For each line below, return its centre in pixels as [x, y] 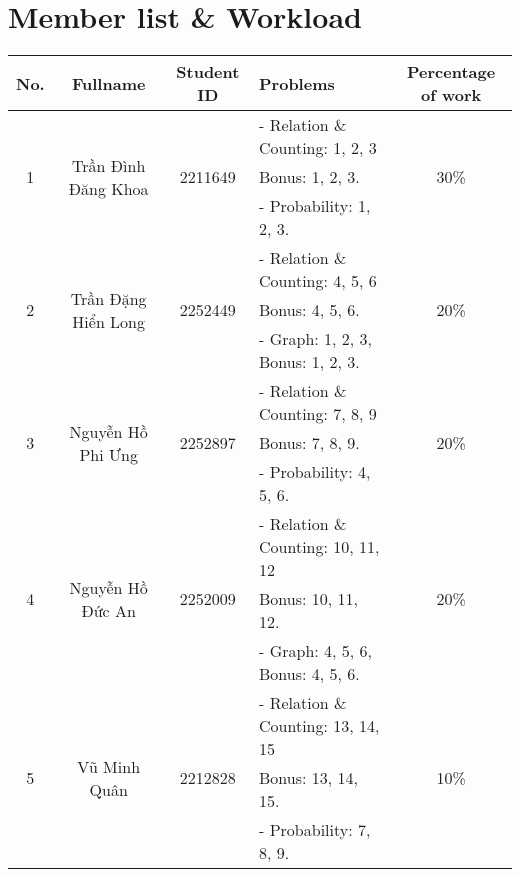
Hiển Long [109, 321]
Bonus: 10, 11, [308, 599]
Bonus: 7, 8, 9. [309, 443]
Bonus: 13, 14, [308, 778]
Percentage [451, 72]
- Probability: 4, [315, 472]
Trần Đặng [108, 298]
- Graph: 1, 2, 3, [316, 339]
